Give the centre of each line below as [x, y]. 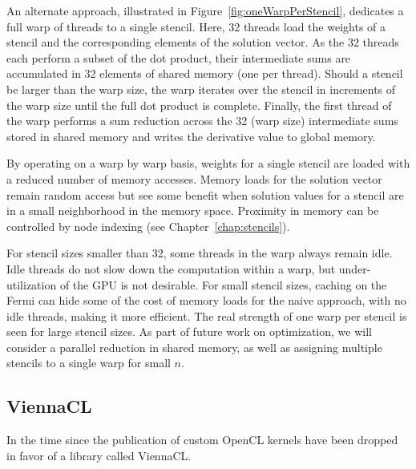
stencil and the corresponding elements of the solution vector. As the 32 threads [203, 42]
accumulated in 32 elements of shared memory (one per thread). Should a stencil [205, 73]
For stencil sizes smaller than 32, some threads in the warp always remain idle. [200, 253]
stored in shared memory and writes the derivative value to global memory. [191, 136]
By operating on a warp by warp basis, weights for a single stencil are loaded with [208, 163]
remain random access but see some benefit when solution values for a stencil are [205, 194]
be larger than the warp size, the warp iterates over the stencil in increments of [201, 89]
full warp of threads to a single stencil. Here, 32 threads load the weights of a [196, 26]
